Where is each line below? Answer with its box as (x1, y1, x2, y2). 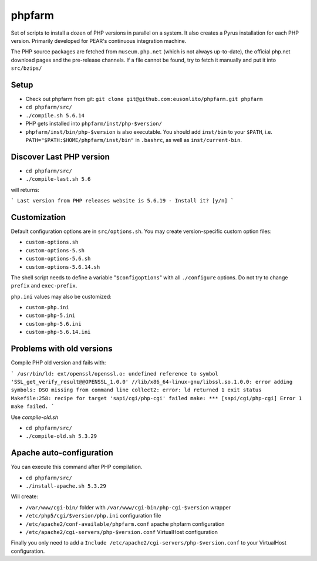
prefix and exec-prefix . (11, 282, 77, 289)
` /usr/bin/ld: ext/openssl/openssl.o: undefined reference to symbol (11, 370, 218, 377)
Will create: (11, 493, 38, 500)
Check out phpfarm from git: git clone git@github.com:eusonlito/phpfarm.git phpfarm (25, 96, 263, 103)
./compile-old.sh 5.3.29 (25, 433, 97, 440)
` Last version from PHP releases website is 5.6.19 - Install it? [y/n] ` (11, 197, 234, 204)
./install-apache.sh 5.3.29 (25, 482, 107, 489)
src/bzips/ (11, 65, 42, 72)
